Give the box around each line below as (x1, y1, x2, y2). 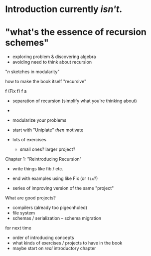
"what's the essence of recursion (5, 27, 147, 38)
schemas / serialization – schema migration (12, 215, 102, 221)
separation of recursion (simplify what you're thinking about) (12, 98, 137, 104)
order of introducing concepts (12, 234, 74, 241)
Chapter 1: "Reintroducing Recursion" (5, 156, 82, 162)
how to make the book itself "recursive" (5, 79, 87, 85)
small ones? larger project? (19, 146, 76, 152)
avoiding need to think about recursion (12, 59, 92, 65)
